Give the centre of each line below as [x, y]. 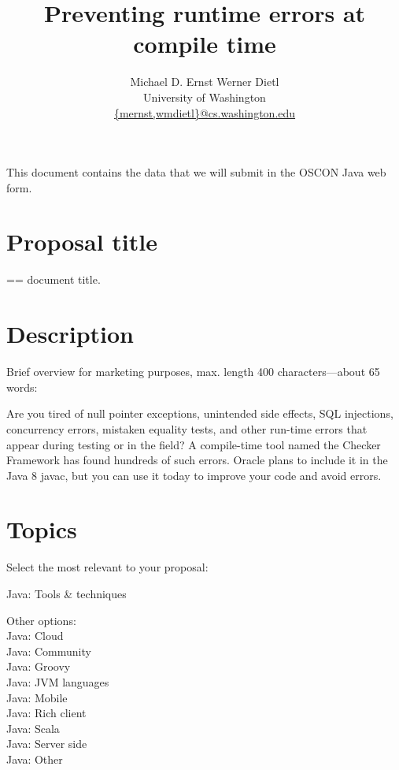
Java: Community [49, 651]
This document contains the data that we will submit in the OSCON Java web [196, 172]
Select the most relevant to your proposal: [107, 567]
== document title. [54, 279]
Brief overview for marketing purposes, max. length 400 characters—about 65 [193, 372]
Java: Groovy [39, 666]
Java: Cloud [35, 636]
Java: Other [35, 759]
